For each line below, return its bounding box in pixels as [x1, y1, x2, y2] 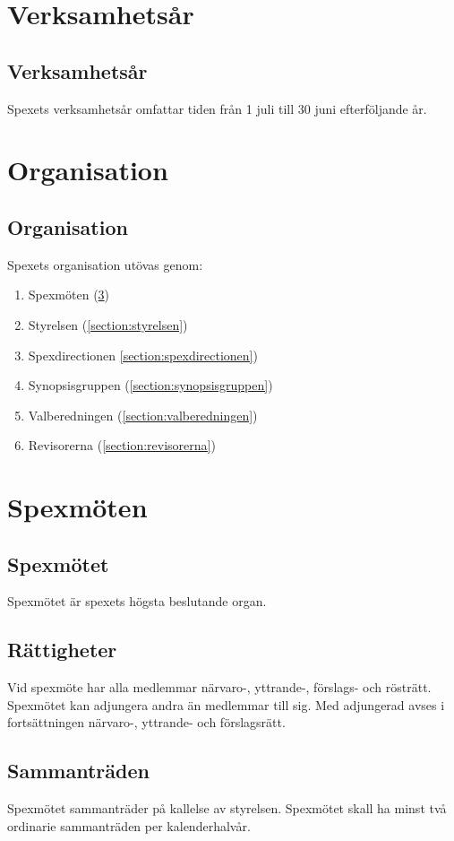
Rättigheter [7, 636, 117, 663]
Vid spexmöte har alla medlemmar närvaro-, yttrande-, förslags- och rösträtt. [7, 678, 432, 697]
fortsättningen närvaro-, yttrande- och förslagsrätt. [7, 713, 286, 732]
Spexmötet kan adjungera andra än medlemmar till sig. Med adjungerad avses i [7, 695, 445, 714]
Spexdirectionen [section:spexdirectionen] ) [28, 345, 258, 364]
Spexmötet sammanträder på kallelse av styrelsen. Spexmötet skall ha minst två [7, 799, 447, 818]
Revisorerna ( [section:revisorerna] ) [28, 436, 216, 455]
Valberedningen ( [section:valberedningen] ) [28, 405, 258, 424]
